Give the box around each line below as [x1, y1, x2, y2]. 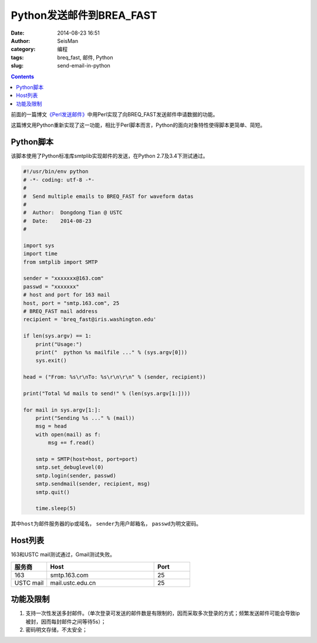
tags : [11, 53, 24, 61]
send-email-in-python [57, 62, 111, 69]
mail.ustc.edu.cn [50, 578, 96, 587]
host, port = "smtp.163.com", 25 [23, 299, 120, 307]
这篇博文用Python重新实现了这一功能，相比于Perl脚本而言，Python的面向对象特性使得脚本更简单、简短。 [11, 122, 265, 129]
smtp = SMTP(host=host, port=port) [35, 456, 138, 463]
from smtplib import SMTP [23, 258, 98, 265]
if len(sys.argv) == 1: [23, 332, 92, 339]
